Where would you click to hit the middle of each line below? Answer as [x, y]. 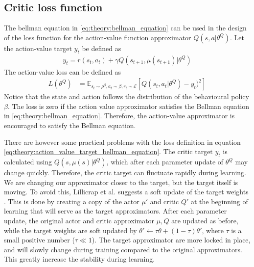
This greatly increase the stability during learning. [80, 259]
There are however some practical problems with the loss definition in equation [122, 142]
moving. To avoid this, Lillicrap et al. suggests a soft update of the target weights [126, 192]
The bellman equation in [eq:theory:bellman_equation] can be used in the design [125, 28]
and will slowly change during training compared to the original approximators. [123, 249]
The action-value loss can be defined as [62, 71]
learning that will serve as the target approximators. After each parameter [115, 211]
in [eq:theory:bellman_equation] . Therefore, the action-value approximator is [119, 116]
